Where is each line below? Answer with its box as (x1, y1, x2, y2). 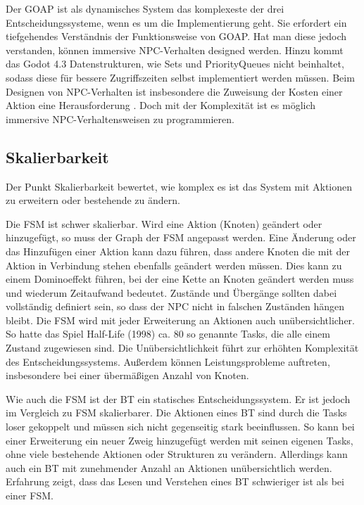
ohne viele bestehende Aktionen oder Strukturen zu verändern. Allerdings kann (6, 447, 348, 461)
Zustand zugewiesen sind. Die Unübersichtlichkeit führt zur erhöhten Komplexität (6, 340, 359, 355)
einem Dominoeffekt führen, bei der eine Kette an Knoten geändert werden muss (6, 271, 354, 286)
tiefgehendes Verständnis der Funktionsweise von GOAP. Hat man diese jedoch (6, 29, 347, 44)
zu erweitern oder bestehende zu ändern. (6, 193, 180, 207)
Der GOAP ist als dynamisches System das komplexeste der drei (6, 1, 284, 15)
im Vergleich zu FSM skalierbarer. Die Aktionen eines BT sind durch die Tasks (6, 405, 347, 420)
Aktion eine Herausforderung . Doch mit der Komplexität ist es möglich (6, 98, 316, 113)
